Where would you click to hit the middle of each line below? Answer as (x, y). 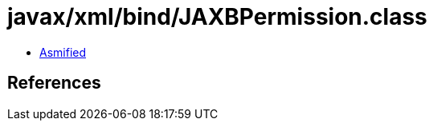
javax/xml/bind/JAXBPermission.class (217, 17)
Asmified (63, 52)
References (54, 83)
